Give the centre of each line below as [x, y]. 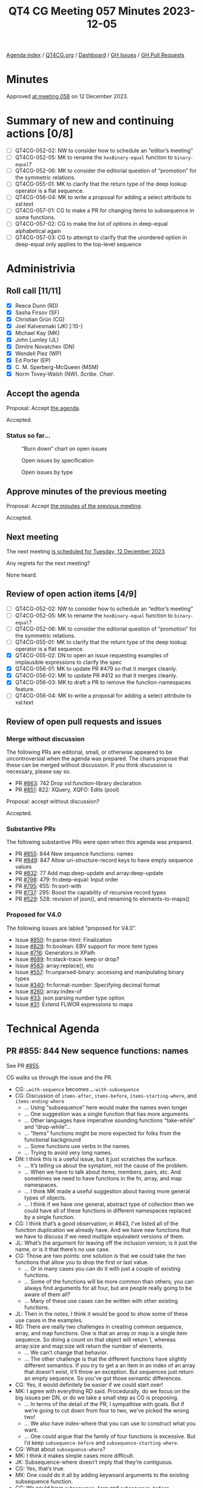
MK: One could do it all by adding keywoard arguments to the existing [102, 1475]
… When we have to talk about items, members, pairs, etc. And [102, 1172]
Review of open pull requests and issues [84, 721]
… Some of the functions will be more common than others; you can [109, 1281]
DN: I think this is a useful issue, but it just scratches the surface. [96, 1159]
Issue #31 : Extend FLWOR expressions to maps [74, 1004]
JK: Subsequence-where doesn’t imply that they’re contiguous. [94, 1462]
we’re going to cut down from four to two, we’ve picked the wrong [107, 1410]
